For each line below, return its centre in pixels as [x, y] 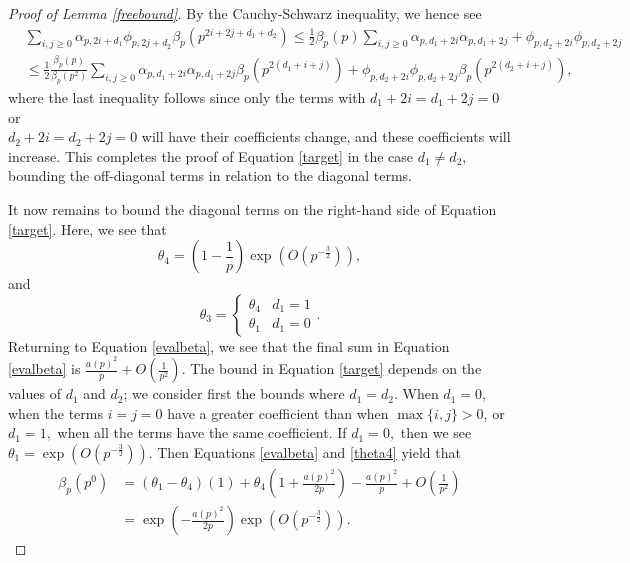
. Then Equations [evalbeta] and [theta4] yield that [304, 451]
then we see [436, 432]
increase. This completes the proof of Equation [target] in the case [211, 155]
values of [34, 393]
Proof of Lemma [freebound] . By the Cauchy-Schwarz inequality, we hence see [245, 13]
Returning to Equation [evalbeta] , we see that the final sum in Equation [229, 345]
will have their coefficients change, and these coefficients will [326, 136]
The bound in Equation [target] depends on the [336, 368]
